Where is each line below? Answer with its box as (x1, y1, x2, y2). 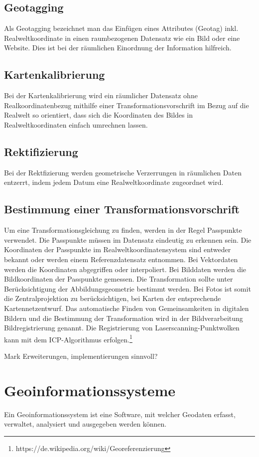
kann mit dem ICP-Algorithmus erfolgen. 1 (4, 332, 132, 344)
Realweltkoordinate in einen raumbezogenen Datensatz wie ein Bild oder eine (4, 32, 240, 43)
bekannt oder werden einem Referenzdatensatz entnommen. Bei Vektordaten (4, 254, 238, 264)
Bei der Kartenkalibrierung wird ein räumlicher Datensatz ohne (4, 90, 198, 101)
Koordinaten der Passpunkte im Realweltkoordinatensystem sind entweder (4, 244, 231, 255)
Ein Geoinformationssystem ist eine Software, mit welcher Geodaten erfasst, (4, 409, 236, 419)
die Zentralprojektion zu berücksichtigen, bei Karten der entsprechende (4, 293, 221, 304)
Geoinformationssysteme (4, 380, 176, 400)
